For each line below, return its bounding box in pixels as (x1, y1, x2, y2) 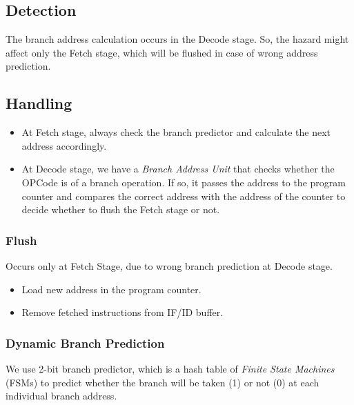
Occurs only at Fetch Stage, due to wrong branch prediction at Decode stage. (6, 258, 333, 273)
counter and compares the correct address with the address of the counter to (21, 188, 346, 203)
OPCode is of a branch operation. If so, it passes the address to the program (21, 175, 346, 189)
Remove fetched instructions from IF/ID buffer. (21, 305, 224, 319)
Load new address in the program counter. (21, 281, 201, 296)
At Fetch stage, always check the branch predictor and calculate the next (21, 125, 331, 139)
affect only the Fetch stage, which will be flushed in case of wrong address (6, 45, 318, 59)
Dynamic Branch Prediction (6, 334, 165, 351)
